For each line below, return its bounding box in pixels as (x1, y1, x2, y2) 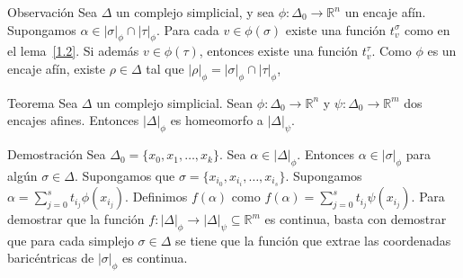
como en (404, 20, 450, 39)
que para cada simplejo (7, 230, 134, 249)
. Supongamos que (74, 166, 175, 184)
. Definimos (125, 187, 188, 206)
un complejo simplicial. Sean (96, 93, 254, 112)
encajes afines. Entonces (7, 111, 139, 130)
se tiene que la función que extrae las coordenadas (174, 230, 451, 249)
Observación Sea (7, 3, 98, 21)
